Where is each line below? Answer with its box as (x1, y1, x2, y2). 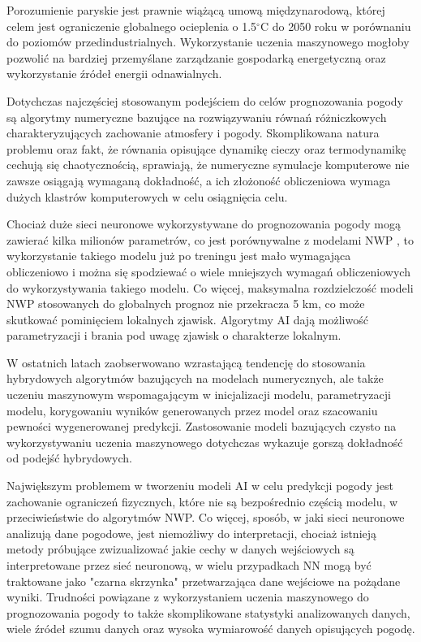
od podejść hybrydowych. (6, 449, 132, 466)
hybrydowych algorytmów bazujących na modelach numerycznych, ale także (6, 370, 384, 387)
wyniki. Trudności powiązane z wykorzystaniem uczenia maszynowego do (6, 588, 369, 605)
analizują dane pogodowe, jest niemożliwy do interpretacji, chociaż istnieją (6, 524, 377, 541)
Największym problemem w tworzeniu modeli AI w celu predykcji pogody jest (6, 477, 394, 494)
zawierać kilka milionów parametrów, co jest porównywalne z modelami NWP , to (6, 231, 415, 248)
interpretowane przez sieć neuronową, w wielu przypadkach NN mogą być (6, 557, 372, 573)
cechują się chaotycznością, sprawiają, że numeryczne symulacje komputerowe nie (6, 156, 410, 173)
